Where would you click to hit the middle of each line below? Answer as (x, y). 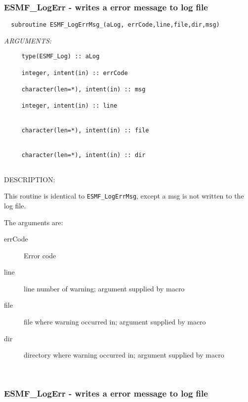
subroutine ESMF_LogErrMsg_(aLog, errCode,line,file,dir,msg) (115, 25)
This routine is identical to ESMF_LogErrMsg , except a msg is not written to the (124, 196)
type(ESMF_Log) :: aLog (61, 57)
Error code (40, 255)
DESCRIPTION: (30, 179)
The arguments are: (34, 222)
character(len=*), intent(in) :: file (85, 131)
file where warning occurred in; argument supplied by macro (115, 322)
